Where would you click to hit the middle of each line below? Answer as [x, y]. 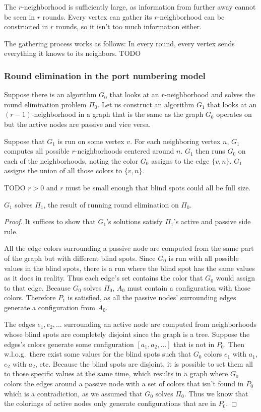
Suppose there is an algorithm [50, 94]
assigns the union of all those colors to [63, 170]
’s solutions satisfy [135, 221]
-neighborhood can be [191, 16]
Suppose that [24, 141]
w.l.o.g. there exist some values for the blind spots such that [98, 354]
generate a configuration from [50, 307]
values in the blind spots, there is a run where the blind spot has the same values [129, 268]
